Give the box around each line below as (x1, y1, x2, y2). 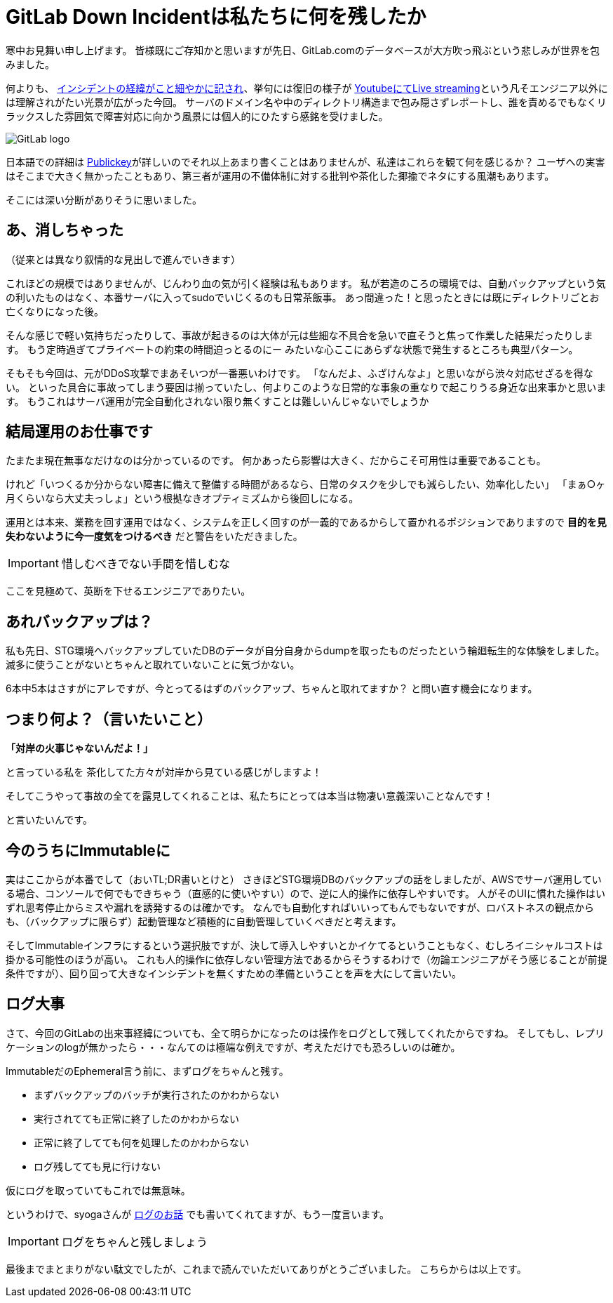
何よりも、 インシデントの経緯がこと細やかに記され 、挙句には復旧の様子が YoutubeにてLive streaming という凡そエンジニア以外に (6, 81, 608, 94)
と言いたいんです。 (6, 814, 93, 826)
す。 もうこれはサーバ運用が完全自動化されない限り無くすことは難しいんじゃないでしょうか (6, 395, 429, 407)
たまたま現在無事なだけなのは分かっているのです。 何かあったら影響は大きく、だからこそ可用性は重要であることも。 (6, 454, 546, 467)
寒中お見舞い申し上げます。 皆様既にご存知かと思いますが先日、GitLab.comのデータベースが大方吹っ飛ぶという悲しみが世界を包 (6, 44, 600, 56)
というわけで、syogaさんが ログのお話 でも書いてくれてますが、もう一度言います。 (6, 1208, 390, 1220)
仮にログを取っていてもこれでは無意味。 (6, 1184, 191, 1196)
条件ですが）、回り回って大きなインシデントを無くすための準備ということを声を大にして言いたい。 (6, 967, 462, 979)
